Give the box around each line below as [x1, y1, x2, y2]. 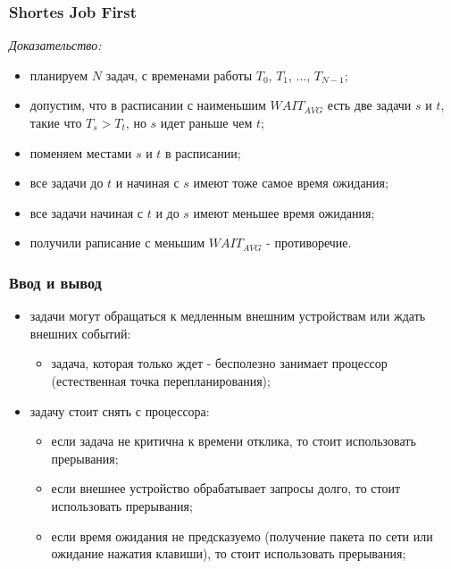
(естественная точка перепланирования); [51, 371, 271, 389]
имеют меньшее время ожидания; [193, 203, 375, 222]
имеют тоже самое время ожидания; [193, 173, 388, 192]
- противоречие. [266, 233, 352, 252]
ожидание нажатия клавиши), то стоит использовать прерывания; [51, 544, 406, 563]
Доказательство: [9, 36, 102, 54]
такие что [29, 113, 82, 131]
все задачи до [29, 173, 104, 192]
